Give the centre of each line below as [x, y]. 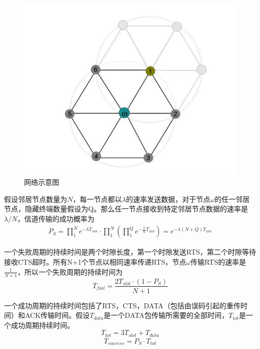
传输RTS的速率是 [218, 262]
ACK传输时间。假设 [57, 315]
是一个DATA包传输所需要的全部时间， [166, 315]
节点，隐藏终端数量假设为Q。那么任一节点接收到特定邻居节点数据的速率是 [126, 209]
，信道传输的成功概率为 [56, 218]
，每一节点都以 [97, 199]
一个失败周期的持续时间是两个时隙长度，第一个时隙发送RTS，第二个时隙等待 [130, 252]
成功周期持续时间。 [42, 325]
